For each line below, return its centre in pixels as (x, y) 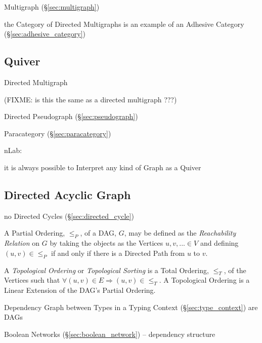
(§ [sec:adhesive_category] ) (45, 34)
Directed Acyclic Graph (68, 194)
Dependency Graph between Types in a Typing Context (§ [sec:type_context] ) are (131, 307)
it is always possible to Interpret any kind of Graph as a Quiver (103, 167)
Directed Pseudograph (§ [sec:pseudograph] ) (71, 116)
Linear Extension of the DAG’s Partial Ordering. (80, 290)
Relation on (22, 243)
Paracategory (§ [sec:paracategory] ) (58, 133)
